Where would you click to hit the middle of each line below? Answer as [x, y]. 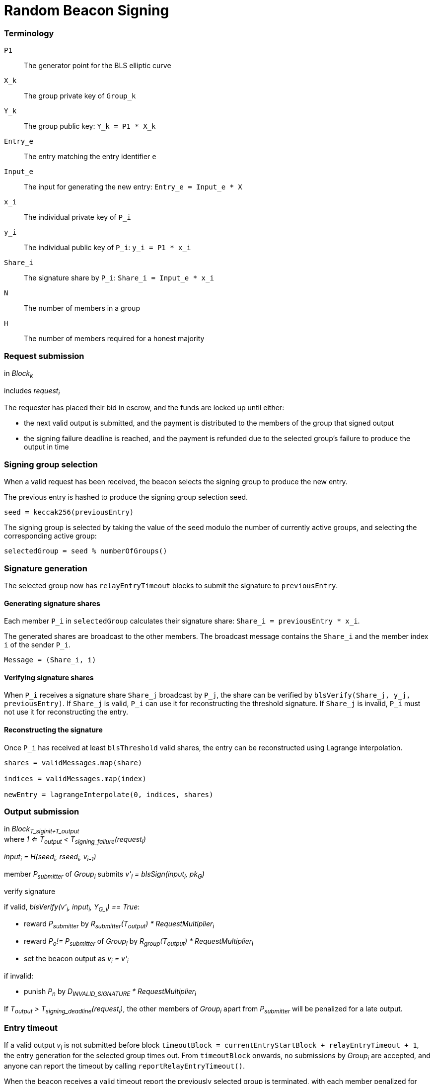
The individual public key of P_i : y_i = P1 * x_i [108, 248]
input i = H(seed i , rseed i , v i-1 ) [50, 857]
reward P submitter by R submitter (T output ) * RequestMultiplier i [119, 925]
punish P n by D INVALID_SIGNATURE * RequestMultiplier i [110, 992]
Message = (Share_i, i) [50, 660]
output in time [46, 447]
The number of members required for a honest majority [114, 339]
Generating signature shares [52, 603]
